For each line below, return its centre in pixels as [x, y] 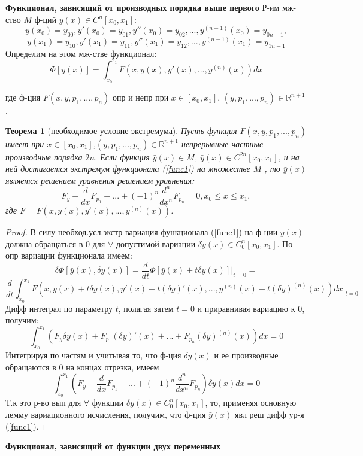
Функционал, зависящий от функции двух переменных [113, 446]
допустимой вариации [156, 243]
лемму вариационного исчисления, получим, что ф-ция [106, 414]
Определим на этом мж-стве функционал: [81, 53]
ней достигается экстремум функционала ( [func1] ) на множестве [128, 168]
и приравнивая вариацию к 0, [251, 308]
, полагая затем [146, 308]
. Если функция [122, 156]
